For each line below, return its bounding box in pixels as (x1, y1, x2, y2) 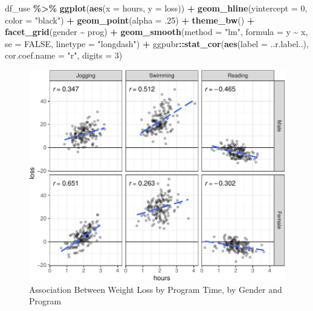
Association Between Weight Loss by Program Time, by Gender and (29, 283, 282, 295)
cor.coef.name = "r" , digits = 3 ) (5, 49, 123, 62)
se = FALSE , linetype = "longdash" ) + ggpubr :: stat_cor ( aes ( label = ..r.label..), (5, 37, 309, 50)
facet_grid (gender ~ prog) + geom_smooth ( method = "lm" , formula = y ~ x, (5, 25, 308, 38)
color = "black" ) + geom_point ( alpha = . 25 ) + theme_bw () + (5, 13, 255, 26)
